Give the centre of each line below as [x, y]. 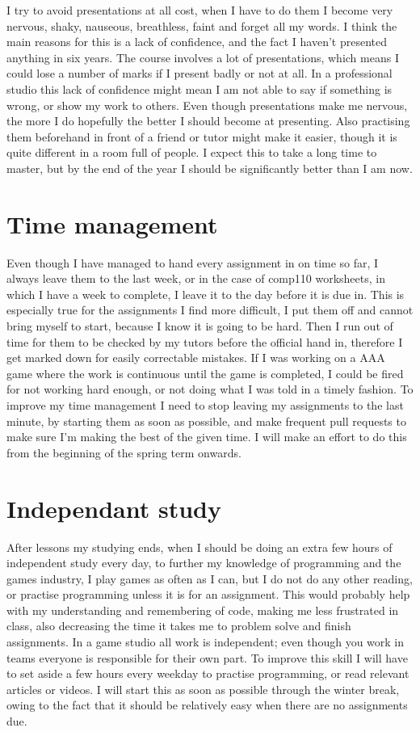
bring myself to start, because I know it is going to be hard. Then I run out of [200, 326]
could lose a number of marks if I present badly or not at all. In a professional [199, 73]
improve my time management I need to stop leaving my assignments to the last [205, 405]
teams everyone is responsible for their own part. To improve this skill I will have [207, 657]
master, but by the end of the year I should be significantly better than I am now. [210, 168]
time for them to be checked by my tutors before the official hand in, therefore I [205, 341]
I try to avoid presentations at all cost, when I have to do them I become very [200, 10]
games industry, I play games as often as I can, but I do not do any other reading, [210, 578]
